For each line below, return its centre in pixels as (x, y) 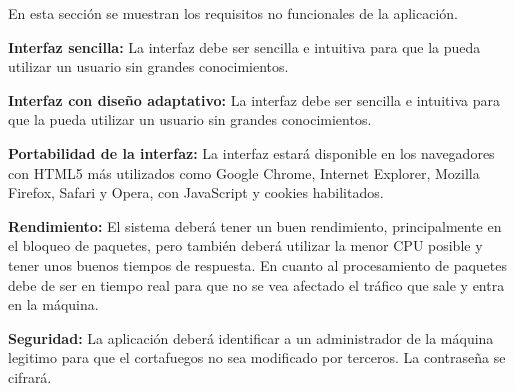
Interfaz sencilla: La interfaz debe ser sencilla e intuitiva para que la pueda (244, 46)
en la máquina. (53, 304)
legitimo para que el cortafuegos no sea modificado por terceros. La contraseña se (257, 357)
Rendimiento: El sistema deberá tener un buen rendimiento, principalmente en (255, 225)
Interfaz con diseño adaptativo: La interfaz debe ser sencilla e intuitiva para (254, 99)
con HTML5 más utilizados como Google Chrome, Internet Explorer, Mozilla (244, 172)
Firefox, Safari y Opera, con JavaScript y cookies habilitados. (196, 192)
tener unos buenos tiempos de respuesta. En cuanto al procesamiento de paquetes (257, 264)
